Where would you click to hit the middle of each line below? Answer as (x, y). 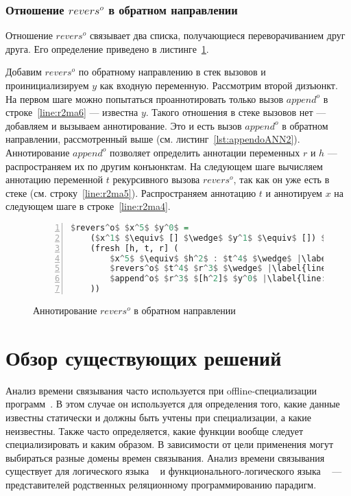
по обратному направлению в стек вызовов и (172, 72)
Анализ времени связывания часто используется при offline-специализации (161, 390)
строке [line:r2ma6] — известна (72, 112)
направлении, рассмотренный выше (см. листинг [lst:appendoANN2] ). (153, 139)
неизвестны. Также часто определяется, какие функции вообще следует (155, 430)
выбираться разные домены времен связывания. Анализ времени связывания (165, 457)
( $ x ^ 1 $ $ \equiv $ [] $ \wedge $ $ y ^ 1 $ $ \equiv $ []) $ (208, 238)
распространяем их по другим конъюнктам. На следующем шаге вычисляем (164, 166)
